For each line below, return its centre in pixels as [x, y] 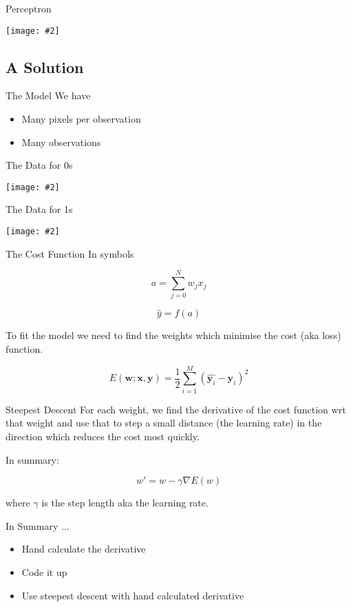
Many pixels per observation [81, 119]
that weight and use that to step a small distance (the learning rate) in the [164, 423]
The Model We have [48, 95]
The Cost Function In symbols [70, 253]
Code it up [44, 572]
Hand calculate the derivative [84, 549]
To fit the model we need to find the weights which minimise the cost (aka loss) [173, 335]
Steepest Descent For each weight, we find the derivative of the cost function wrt [176, 409]
